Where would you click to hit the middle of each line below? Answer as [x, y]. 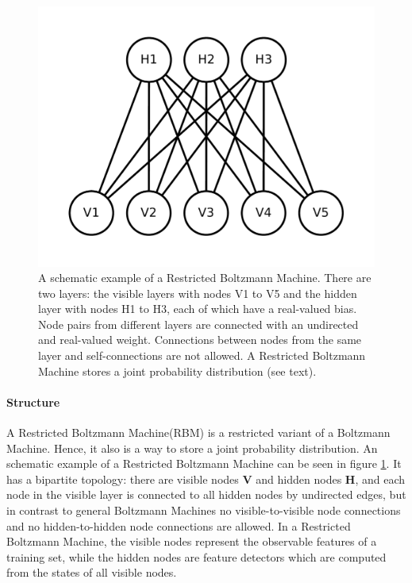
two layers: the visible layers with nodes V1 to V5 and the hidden [198, 293]
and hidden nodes [299, 479]
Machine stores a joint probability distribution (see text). [177, 371]
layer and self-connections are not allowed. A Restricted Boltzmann [202, 355]
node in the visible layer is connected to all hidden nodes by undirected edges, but [206, 494]
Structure [33, 402]
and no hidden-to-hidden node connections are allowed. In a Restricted [179, 525]
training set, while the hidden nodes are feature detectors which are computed [196, 556]
